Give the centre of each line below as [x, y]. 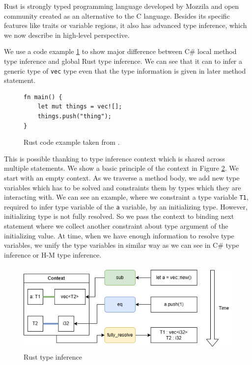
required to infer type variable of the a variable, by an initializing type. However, [126, 206]
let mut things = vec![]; [80, 107]
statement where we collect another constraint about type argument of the [116, 226]
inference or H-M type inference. [53, 254]
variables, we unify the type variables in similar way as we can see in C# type [122, 245]
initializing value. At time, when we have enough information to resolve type [119, 235]
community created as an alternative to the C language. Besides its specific [117, 15]
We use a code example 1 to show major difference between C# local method [120, 51]
